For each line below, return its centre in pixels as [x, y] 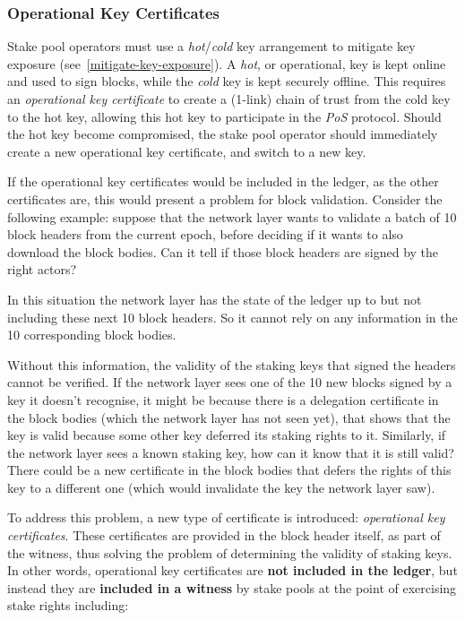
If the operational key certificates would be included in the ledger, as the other [223, 181]
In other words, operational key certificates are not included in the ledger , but [232, 570]
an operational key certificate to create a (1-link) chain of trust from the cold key [229, 99]
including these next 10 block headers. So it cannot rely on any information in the [232, 317]
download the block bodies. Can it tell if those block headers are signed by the [223, 251]
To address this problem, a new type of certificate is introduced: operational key [226, 517]
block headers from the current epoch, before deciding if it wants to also [205, 234]
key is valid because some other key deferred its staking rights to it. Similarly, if [227, 435]
